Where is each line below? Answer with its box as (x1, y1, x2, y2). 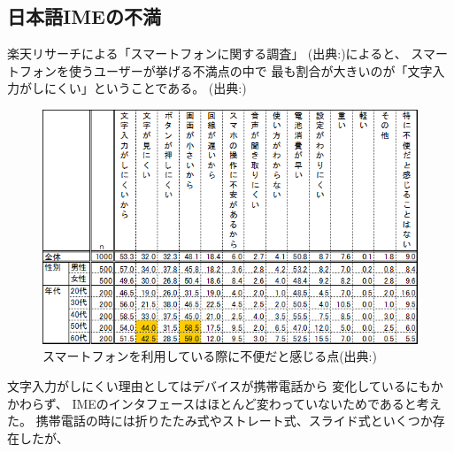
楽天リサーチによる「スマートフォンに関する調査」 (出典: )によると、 (7, 44, 407, 63)
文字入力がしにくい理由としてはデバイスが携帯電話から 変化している (7, 377, 406, 395)
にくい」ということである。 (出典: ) (43, 79, 247, 97)
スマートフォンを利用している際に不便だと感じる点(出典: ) (42, 347, 377, 365)
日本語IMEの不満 (7, 3, 161, 30)
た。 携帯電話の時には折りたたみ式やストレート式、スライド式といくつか (7, 411, 433, 430)
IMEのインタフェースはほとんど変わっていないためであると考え (72, 394, 442, 412)
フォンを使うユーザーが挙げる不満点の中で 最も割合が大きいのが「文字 (19, 61, 433, 80)
